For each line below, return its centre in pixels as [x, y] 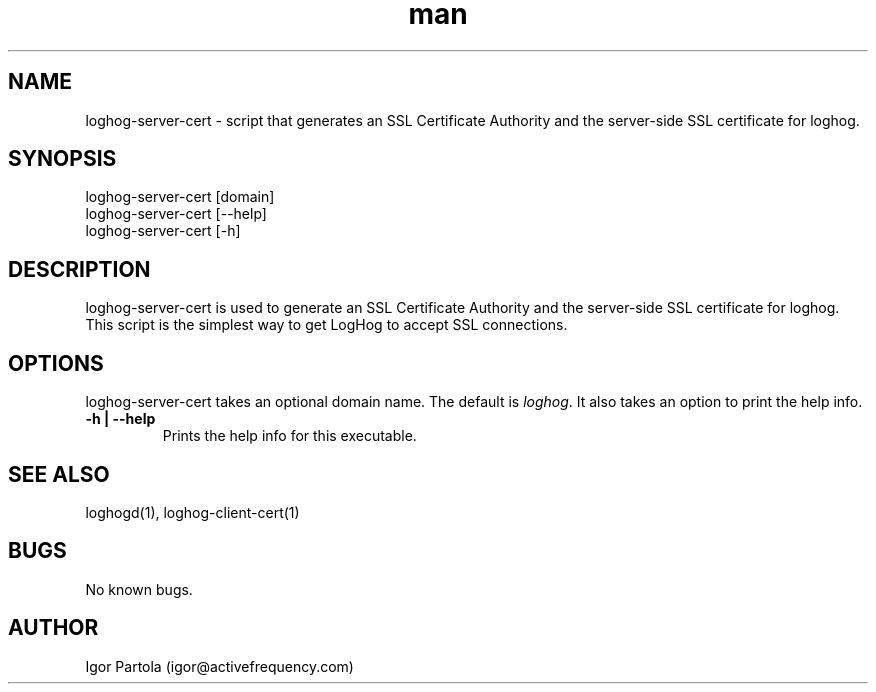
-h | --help [120, 419]
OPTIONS [56, 363]
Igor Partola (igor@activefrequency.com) [219, 666]
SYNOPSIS [62, 159]
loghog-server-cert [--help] [176, 214]
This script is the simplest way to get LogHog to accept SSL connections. [326, 325]
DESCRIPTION [79, 269]
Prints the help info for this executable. [289, 436]
